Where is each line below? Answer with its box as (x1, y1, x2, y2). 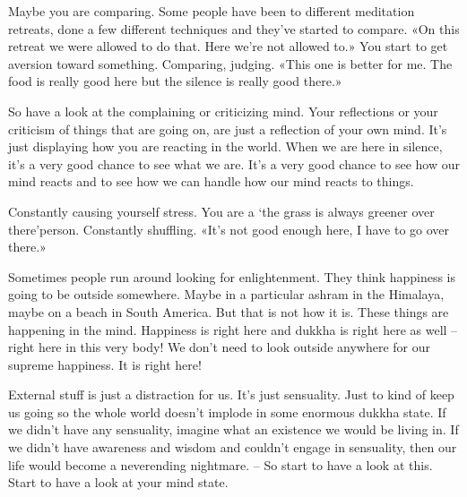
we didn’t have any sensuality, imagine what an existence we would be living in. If (8, 420, 459, 439)
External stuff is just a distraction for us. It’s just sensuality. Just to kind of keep (8, 385, 454, 404)
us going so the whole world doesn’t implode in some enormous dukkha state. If (8, 402, 446, 421)
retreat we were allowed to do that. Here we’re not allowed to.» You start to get (8, 37, 448, 56)
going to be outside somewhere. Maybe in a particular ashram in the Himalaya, (8, 285, 445, 304)
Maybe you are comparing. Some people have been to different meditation (8, 2, 415, 20)
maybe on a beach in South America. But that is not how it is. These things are (8, 302, 449, 321)
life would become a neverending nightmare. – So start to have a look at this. (8, 455, 433, 474)
